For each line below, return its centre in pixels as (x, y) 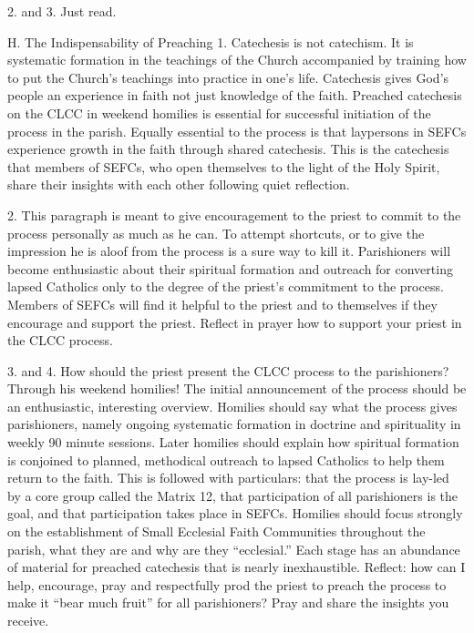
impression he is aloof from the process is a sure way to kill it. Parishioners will (229, 251)
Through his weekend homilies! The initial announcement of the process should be (237, 388)
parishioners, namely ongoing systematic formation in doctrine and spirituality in (234, 424)
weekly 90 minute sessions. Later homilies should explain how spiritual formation (233, 442)
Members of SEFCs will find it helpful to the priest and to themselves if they (222, 304)
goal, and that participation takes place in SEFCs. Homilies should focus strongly (235, 513)
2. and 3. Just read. (62, 11)
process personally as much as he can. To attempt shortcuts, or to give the (216, 233)
